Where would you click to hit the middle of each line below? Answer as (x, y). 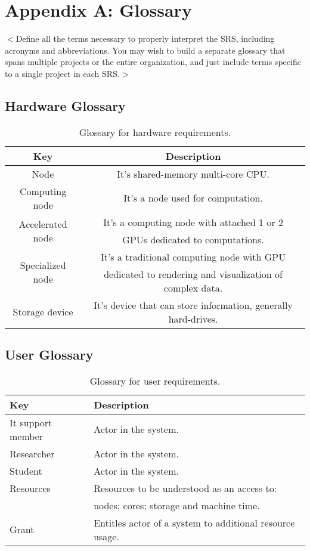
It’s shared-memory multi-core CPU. (193, 174)
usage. (106, 536)
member (27, 436)
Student (26, 470)
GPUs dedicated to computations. (193, 239)
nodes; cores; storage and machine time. (177, 505)
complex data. (193, 287)
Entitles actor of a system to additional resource (194, 522)
